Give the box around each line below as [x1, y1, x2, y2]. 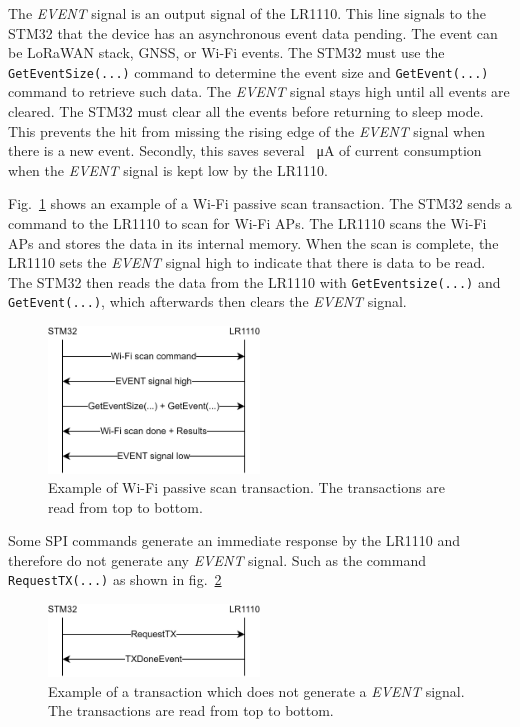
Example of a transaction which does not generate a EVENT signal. [48, 680, 465, 701]
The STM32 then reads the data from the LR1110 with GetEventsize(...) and [8, 271, 501, 292]
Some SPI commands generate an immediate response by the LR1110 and [8, 530, 460, 551]
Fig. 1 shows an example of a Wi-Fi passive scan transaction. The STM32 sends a [8, 193, 512, 214]
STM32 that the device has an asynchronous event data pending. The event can [8, 22, 498, 43]
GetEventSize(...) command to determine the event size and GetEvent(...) [8, 61, 489, 82]
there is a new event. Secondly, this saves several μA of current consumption [8, 140, 482, 161]
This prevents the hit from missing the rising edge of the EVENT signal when [8, 120, 485, 141]
